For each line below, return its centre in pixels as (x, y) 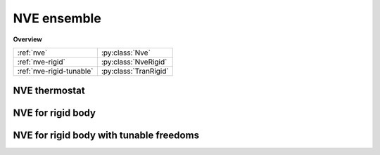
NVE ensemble (57, 18)
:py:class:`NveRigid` (134, 62)
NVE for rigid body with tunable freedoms (106, 136)
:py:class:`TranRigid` (135, 71)
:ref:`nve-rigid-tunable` (55, 71)
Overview (27, 39)
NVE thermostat (49, 91)
